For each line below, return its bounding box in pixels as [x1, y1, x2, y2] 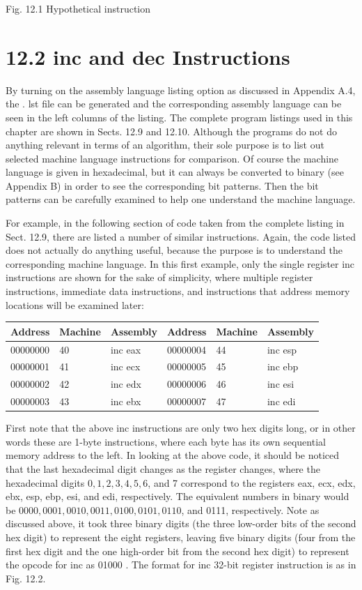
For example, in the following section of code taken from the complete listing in [6, 215, 345, 230]
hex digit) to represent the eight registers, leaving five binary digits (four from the [6, 529, 356, 544]
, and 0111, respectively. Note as [181, 502, 320, 517]
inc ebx [110, 394, 141, 409]
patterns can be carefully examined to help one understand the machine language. [6, 192, 356, 206]
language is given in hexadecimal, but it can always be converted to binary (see [6, 165, 345, 179]
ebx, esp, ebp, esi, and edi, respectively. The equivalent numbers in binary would [6, 489, 349, 504]
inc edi [267, 394, 296, 409]
